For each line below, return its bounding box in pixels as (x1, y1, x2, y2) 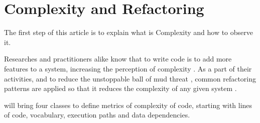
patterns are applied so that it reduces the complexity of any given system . (4, 83, 237, 93)
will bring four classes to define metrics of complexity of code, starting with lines (4, 99, 252, 110)
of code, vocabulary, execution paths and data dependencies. (4, 109, 190, 120)
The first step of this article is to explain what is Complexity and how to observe (4, 27, 253, 37)
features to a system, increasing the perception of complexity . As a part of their (4, 63, 252, 73)
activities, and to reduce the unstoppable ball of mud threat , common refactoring (4, 73, 256, 83)
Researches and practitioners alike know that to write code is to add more (4, 53, 232, 64)
